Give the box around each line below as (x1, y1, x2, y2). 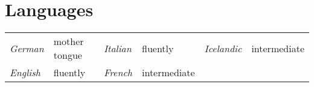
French (103, 65, 132, 80)
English (10, 65, 40, 80)
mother (53, 34, 84, 49)
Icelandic (204, 41, 242, 55)
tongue (53, 48, 82, 62)
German (10, 41, 44, 55)
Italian (103, 41, 132, 55)
